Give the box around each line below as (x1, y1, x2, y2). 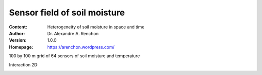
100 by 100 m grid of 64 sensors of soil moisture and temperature (9, 53, 140, 59)
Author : (9, 30, 25, 36)
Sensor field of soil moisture (9, 7, 125, 18)
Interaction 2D (9, 62, 37, 67)
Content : (9, 24, 28, 30)
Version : (9, 37, 27, 43)
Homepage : (9, 44, 33, 50)
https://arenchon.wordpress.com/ (47, 44, 115, 50)
